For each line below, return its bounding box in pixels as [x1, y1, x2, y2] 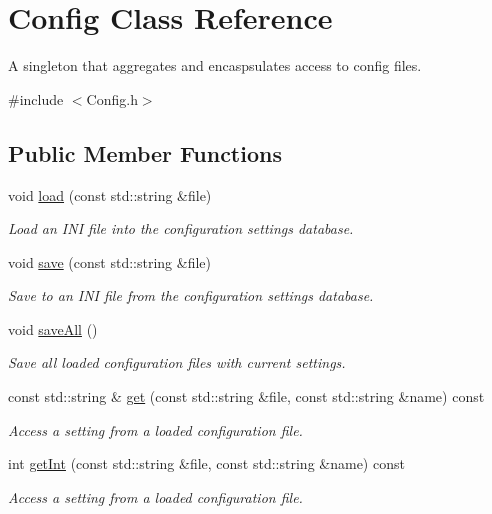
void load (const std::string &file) [8, 184, 212, 205]
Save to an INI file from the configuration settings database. [8, 285, 374, 306]
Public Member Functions [8, 137, 282, 168]
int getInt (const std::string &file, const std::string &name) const [8, 453, 405, 474]
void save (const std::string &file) [8, 251, 211, 272]
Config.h [86, 88, 138, 109]
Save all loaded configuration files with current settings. [8, 352, 346, 373]
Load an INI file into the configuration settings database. [8, 218, 354, 239]
